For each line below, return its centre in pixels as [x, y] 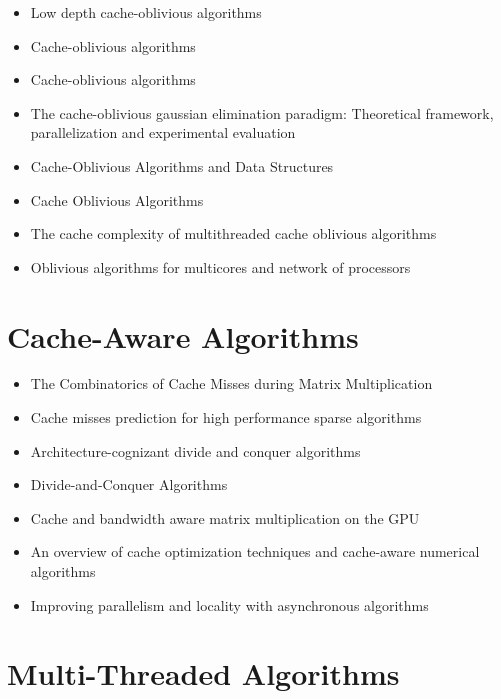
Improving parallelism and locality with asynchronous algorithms [229, 604]
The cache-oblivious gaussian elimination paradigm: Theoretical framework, [262, 112]
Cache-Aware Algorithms [183, 335]
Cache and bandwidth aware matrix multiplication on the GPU [225, 517]
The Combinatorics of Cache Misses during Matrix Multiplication [231, 383]
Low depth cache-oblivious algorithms [146, 12]
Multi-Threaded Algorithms [203, 673]
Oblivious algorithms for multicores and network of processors [220, 266]
